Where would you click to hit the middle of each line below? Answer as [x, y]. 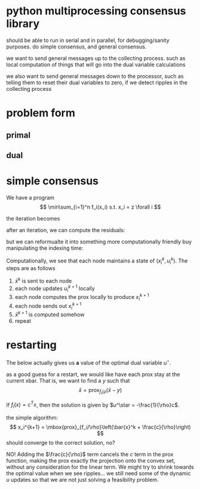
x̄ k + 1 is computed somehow [50, 314]
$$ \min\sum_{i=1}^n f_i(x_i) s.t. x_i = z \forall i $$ [100, 207]
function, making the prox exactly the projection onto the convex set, [91, 461]
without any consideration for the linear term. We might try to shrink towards [100, 467]
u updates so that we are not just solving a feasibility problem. [83, 480]
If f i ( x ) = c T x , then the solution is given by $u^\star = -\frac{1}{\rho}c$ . [93, 405]
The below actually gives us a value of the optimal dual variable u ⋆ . [89, 362]
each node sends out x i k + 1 [48, 306]
